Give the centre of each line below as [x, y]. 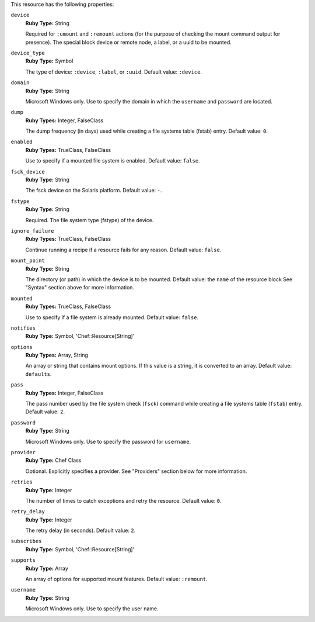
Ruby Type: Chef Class [53, 460]
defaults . [38, 374]
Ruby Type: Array [47, 568]
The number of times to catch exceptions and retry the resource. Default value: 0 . [123, 500]
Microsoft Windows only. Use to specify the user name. [92, 609]
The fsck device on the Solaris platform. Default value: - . [94, 191]
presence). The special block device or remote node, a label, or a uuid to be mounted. [128, 42]
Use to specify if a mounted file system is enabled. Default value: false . [113, 161]
